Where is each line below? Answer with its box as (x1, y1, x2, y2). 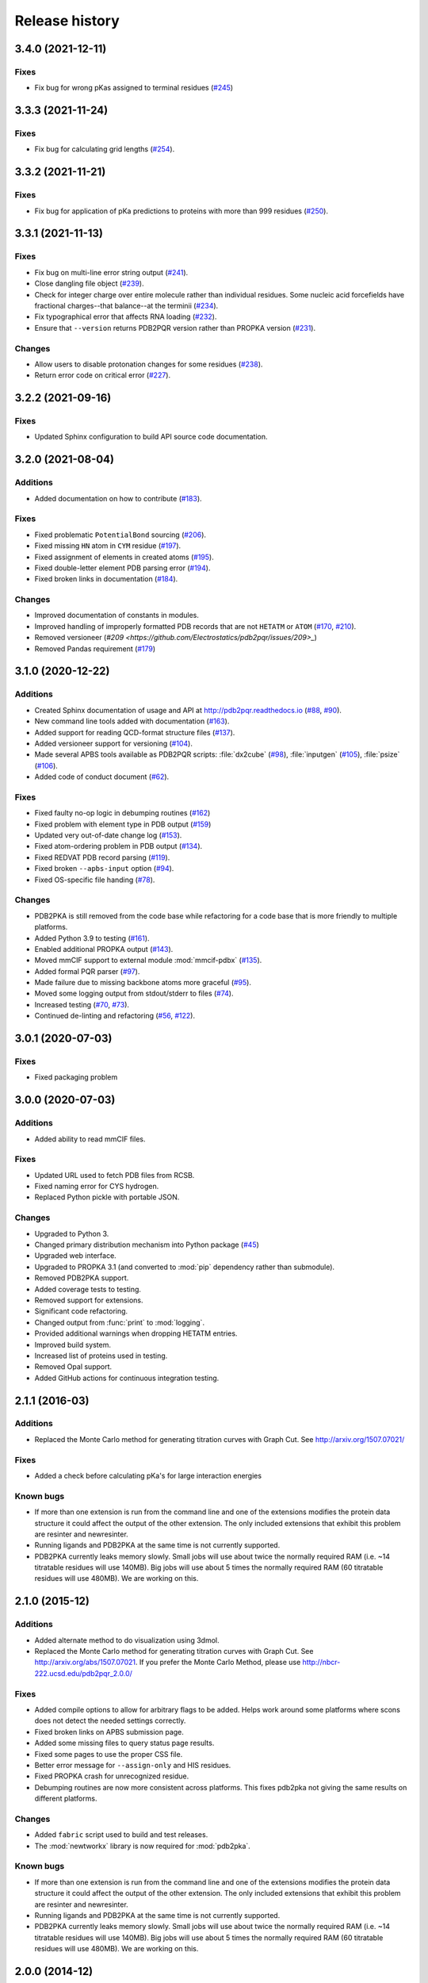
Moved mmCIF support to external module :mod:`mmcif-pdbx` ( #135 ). (34, 956, 262, 965)
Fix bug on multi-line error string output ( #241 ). (34, 267, 189, 277)
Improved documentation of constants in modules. (34, 611, 200, 620)
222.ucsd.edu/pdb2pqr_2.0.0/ (34, 1668, 132, 1678)
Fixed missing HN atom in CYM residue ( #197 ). (34, 541, 182, 550)
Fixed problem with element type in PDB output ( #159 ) (34, 819, 212, 829)
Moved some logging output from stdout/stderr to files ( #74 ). (34, 988, 234, 999)
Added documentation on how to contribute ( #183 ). (34, 493, 202, 503)
